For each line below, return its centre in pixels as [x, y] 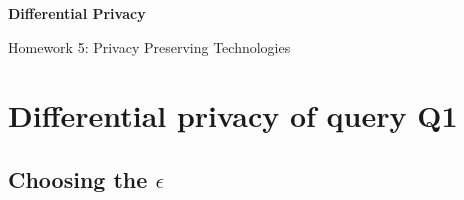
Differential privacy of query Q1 [233, 115]
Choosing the [78, 178]
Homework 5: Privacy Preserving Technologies [149, 46]
